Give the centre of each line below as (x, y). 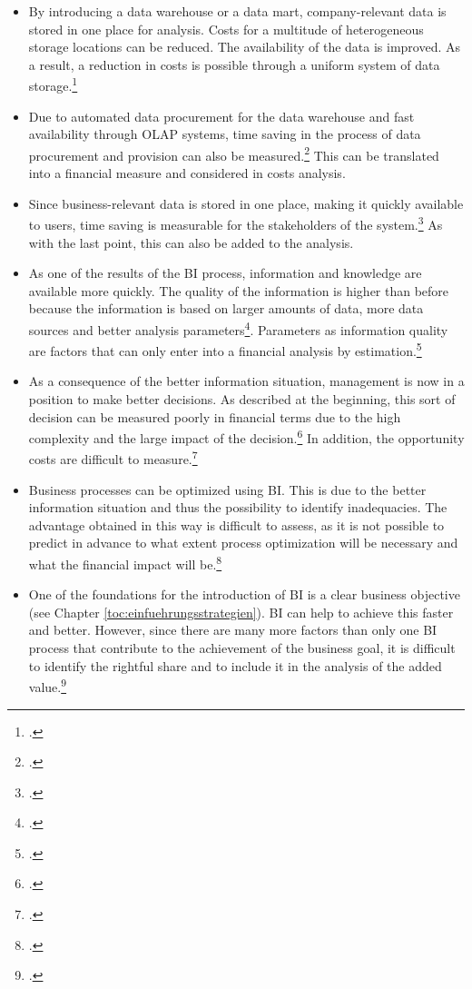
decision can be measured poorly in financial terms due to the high (215, 416)
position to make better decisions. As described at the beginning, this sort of (242, 398)
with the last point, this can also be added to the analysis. (191, 242)
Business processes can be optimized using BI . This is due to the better (227, 489)
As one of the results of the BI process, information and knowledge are (225, 273)
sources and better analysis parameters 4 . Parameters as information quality (238, 328)
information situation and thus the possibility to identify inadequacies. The (238, 507)
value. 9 (48, 685)
